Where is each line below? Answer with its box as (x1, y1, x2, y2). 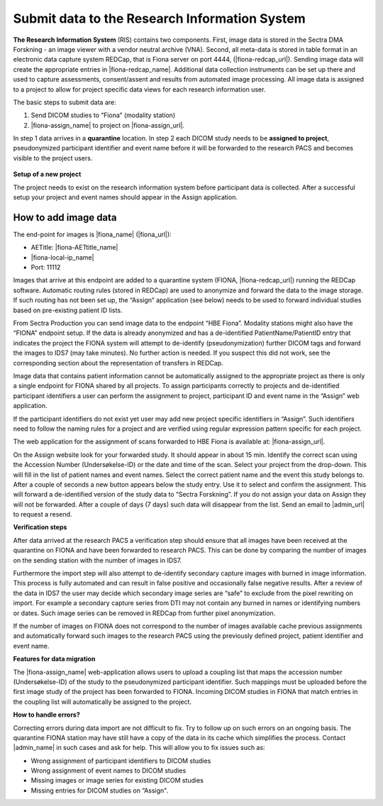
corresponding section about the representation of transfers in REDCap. (13, 358, 223, 367)
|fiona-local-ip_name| (30, 253, 94, 262)
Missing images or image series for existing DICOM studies (30, 776, 204, 785)
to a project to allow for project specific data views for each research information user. (13, 85, 266, 94)
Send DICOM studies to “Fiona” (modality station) (30, 111, 176, 120)
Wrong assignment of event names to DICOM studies (30, 766, 187, 775)
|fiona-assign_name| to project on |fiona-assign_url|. (30, 121, 184, 129)
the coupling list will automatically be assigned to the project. (13, 697, 191, 706)
